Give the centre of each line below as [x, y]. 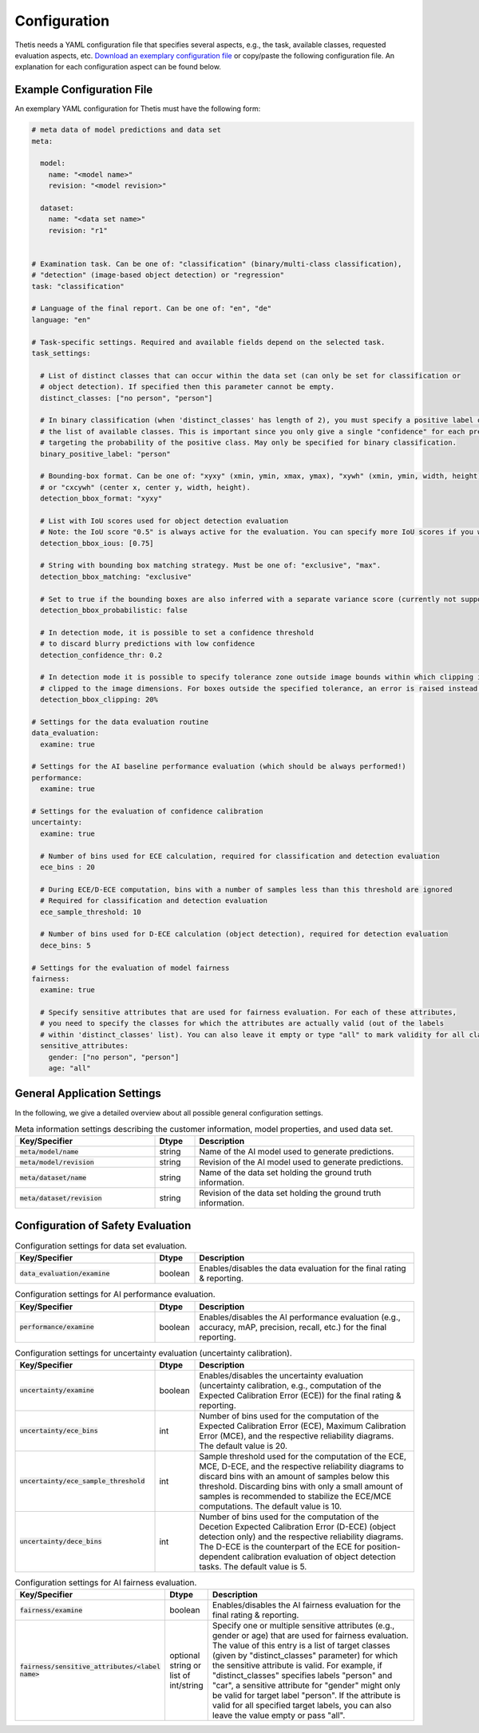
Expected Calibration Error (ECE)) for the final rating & [301, 1395]
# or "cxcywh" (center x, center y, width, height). [145, 487]
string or [185, 1666]
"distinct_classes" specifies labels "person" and [302, 1676]
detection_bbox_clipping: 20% [99, 700]
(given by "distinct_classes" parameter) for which [305, 1656]
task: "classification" [78, 286]
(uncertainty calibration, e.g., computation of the [290, 1385]
